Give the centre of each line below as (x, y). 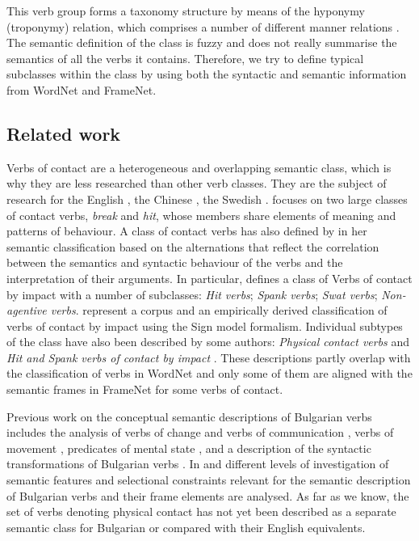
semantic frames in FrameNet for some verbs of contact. (145, 389)
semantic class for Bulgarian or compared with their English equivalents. (186, 527)
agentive (27, 310)
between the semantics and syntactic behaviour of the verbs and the (175, 262)
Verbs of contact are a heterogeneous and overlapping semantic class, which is (199, 167)
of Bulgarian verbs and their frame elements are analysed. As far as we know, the (208, 495)
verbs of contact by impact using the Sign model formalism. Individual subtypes (205, 325)
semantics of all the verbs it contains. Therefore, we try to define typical (185, 58)
